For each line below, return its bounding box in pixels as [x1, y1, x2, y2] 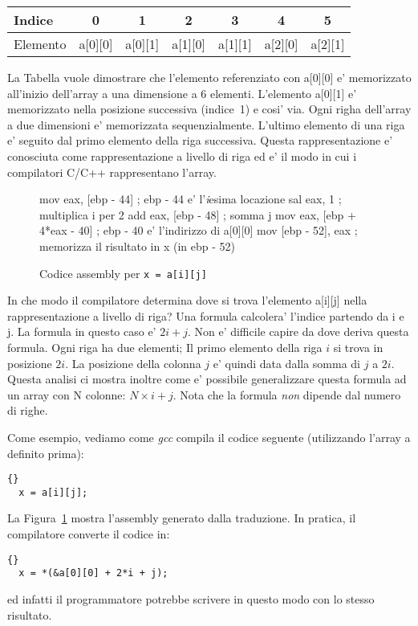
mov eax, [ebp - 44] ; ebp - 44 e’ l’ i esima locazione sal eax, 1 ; [39, 190, 342, 207]
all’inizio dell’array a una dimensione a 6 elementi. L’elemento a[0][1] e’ [7, 84, 357, 101]
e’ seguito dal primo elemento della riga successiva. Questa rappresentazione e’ [7, 132, 393, 149]
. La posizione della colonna [65, 354, 201, 371]
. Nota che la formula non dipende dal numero [172, 386, 401, 403]
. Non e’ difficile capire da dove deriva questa [187, 323, 409, 340]
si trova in [333, 338, 384, 355]
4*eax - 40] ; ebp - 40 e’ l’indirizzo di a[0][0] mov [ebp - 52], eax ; [39, 222, 358, 239]
